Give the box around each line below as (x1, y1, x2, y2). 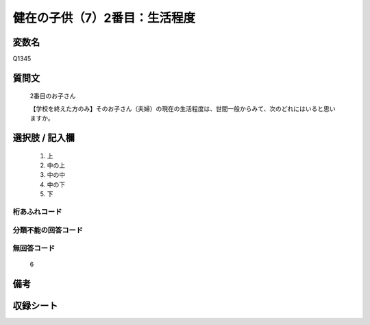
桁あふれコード (12, 206, 62, 216)
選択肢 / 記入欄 (12, 132, 75, 144)
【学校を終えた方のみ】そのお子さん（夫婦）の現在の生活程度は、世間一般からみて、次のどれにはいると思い (29, 104, 336, 112)
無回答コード (12, 243, 56, 253)
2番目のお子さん (29, 92, 76, 100)
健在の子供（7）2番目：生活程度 (12, 10, 195, 25)
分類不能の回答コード (12, 225, 84, 234)
